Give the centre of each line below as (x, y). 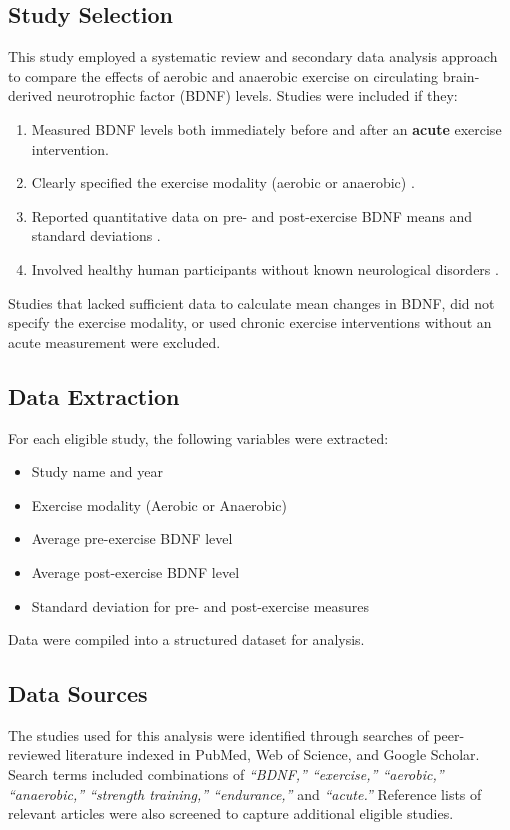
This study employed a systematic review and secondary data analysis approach (253, 56)
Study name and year (97, 471)
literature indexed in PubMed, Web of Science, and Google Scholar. (272, 754)
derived (30, 95)
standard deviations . (96, 235)
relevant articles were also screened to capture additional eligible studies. (231, 813)
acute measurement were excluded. (114, 341)
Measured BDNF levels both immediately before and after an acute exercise (266, 128)
